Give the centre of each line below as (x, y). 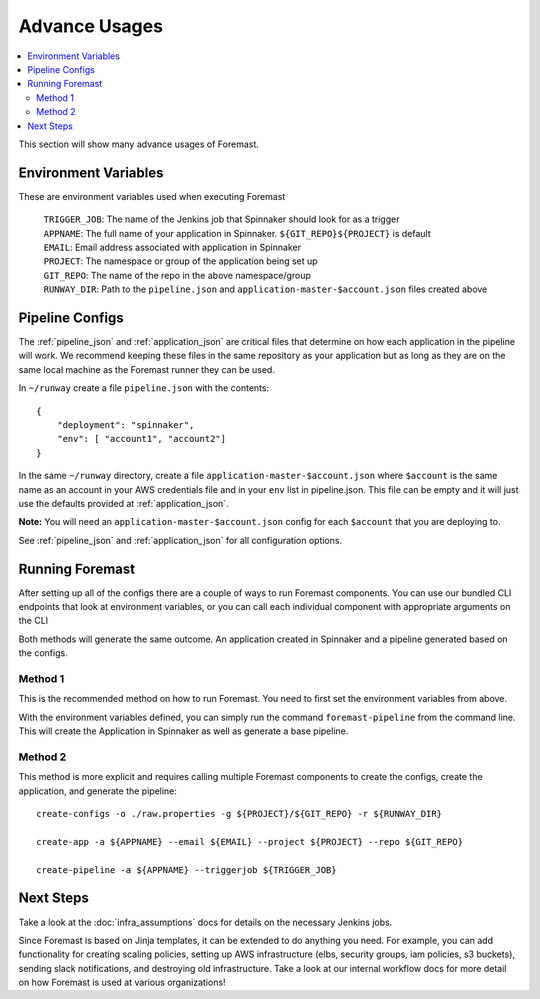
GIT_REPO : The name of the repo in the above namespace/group (177, 275)
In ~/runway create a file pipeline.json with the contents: (144, 388)
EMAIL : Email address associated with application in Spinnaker (172, 247)
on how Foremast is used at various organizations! (122, 982)
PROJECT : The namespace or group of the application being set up (181, 261)
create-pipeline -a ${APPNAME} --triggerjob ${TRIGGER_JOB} (186, 869)
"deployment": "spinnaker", (125, 425)
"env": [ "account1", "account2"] (141, 439)
